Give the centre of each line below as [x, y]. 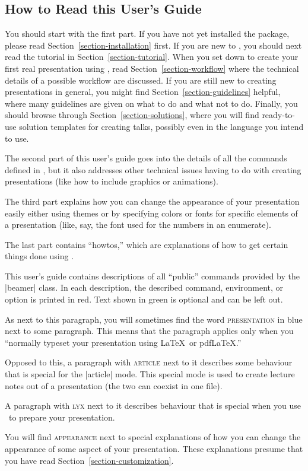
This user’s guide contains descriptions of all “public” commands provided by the [152, 276]
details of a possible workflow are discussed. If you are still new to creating [141, 80]
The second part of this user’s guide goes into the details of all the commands [146, 158]
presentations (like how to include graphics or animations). [112, 181]
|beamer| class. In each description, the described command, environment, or [144, 287]
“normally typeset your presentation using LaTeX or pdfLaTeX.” [123, 342]
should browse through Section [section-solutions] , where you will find [132, 115]
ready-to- [279, 115]
